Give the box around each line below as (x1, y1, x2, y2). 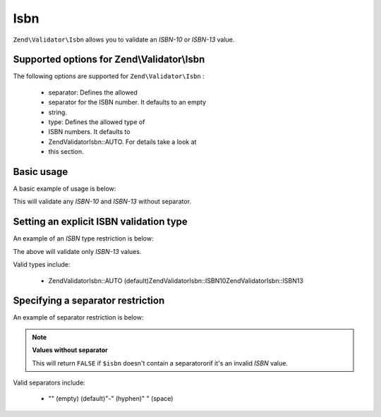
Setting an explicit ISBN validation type (13, 216, 188, 228)
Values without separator (32, 346, 109, 354)
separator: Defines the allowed (48, 88, 138, 97)
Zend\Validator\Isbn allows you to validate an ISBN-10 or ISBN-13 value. (13, 35, 235, 44)
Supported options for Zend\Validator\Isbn (13, 54, 205, 66)
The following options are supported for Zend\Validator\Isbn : (13, 72, 205, 80)
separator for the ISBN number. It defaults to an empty (48, 98, 207, 107)
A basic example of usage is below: (13, 184, 116, 193)
